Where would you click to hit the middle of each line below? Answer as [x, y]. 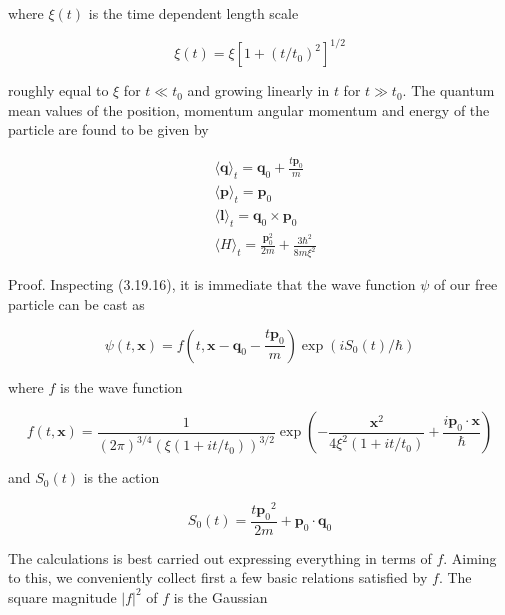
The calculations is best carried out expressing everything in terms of [220, 557]
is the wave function [121, 386]
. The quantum [448, 90]
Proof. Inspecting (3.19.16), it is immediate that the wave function [212, 284]
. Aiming [470, 557]
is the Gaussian [220, 596]
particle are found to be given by [108, 129]
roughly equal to [58, 90]
